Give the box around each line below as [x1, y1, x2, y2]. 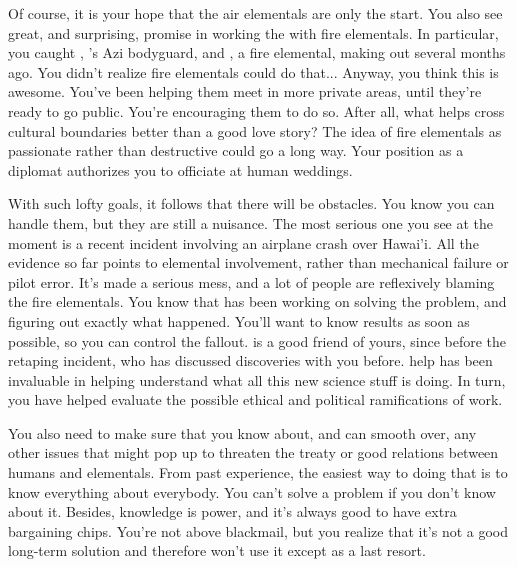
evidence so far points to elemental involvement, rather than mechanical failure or [8, 252, 509, 273]
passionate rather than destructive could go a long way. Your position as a [8, 140, 464, 161]
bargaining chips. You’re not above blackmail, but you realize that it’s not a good [8, 520, 509, 541]
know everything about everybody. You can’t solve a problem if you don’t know [8, 481, 496, 502]
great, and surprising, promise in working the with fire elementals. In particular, [8, 22, 499, 43]
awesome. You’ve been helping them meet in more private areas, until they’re [8, 81, 482, 102]
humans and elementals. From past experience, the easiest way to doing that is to [8, 462, 508, 483]
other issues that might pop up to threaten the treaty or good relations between [8, 442, 499, 463]
